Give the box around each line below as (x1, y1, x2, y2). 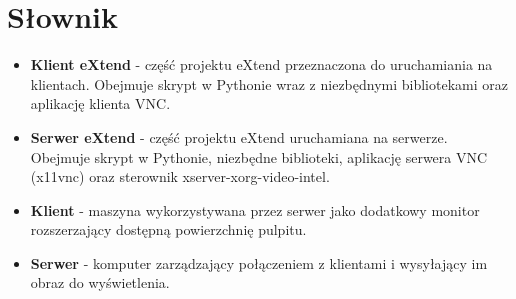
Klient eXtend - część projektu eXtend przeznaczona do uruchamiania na (30, 54, 493, 75)
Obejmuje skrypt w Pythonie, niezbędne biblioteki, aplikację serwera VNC (30, 146, 488, 167)
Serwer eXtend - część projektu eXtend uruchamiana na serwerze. (30, 126, 448, 147)
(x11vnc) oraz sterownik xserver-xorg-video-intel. (30, 166, 330, 187)
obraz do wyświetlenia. (30, 272, 170, 293)
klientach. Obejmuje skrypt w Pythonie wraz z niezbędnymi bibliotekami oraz (30, 73, 508, 94)
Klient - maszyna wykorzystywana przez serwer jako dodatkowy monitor (30, 199, 480, 220)
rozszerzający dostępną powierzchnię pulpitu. (30, 219, 307, 240)
